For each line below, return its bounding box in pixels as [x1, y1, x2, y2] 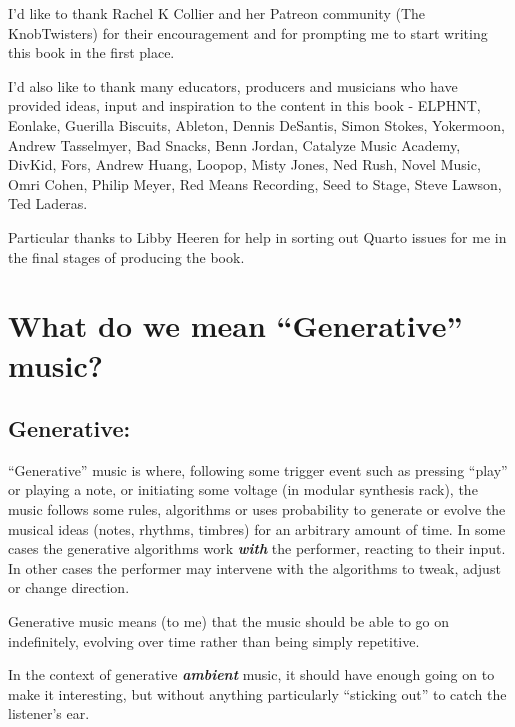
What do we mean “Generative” [8, 305, 463, 346]
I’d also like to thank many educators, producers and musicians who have [8, 75, 458, 96]
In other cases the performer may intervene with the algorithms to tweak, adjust [8, 557, 501, 578]
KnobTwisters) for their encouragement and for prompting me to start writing [8, 22, 488, 43]
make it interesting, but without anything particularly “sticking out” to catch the [8, 683, 507, 704]
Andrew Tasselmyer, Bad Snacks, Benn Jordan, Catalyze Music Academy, [8, 134, 461, 155]
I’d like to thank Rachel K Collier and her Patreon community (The [8, 3, 426, 23]
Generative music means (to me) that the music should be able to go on [8, 611, 449, 632]
